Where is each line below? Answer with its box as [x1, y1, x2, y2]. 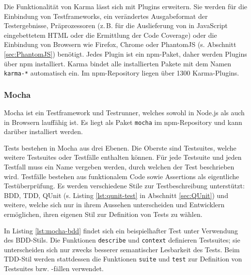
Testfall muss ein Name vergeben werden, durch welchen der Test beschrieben [4, 162, 235, 172]
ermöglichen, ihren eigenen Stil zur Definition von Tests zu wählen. [4, 209, 203, 219]
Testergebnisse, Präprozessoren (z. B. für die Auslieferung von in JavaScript [4, 20, 228, 31]
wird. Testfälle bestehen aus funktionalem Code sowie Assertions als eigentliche [4, 171, 239, 181]
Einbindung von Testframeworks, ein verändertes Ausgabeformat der [4, 11, 208, 21]
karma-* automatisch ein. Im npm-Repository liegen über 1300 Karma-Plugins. [4, 68, 239, 78]
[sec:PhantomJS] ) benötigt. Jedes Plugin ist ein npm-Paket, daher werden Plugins [4, 48, 247, 59]
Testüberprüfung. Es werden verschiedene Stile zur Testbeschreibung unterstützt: [4, 181, 245, 191]
